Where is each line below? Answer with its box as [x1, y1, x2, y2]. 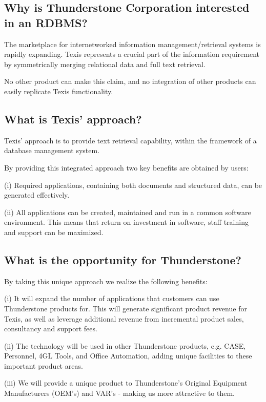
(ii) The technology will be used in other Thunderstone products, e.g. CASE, [4, 340, 246, 351]
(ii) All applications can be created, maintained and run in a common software [4, 206, 251, 217]
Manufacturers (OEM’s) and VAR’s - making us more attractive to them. [4, 388, 235, 398]
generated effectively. [4, 189, 70, 200]
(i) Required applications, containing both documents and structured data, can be [4, 179, 262, 190]
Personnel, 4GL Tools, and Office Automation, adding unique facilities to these [4, 350, 252, 361]
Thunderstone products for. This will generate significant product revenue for [4, 303, 247, 313]
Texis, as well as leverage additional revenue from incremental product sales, [4, 313, 244, 324]
